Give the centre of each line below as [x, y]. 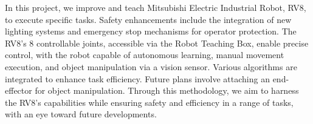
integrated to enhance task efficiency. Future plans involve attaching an [137, 78]
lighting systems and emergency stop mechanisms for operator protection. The [151, 31]
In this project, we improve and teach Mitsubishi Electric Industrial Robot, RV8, [156, 7]
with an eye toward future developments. [81, 114]
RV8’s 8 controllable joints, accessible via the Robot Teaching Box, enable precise [157, 43]
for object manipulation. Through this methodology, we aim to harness [167, 90]
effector [19, 90]
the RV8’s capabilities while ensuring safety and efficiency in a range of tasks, [149, 102]
